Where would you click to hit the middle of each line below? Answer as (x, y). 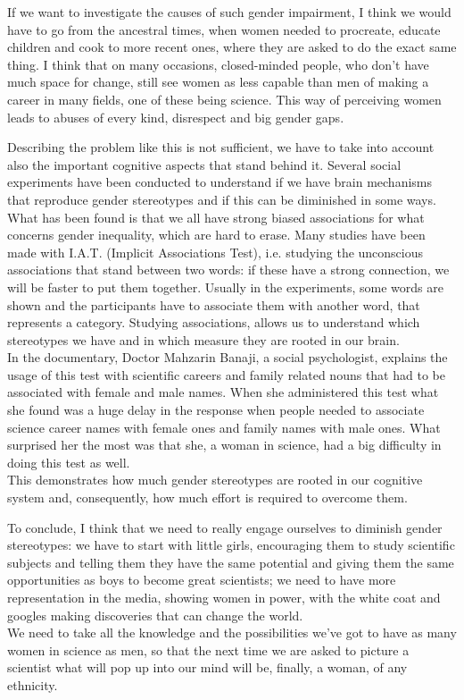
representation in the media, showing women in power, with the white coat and (224, 597)
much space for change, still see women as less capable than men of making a (218, 82)
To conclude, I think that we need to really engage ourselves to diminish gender (225, 527)
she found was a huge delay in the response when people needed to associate (216, 410)
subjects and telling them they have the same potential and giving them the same (231, 562)
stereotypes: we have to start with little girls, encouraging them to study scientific (231, 545)
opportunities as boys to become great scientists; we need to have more (202, 580)
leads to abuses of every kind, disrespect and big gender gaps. (176, 117)
